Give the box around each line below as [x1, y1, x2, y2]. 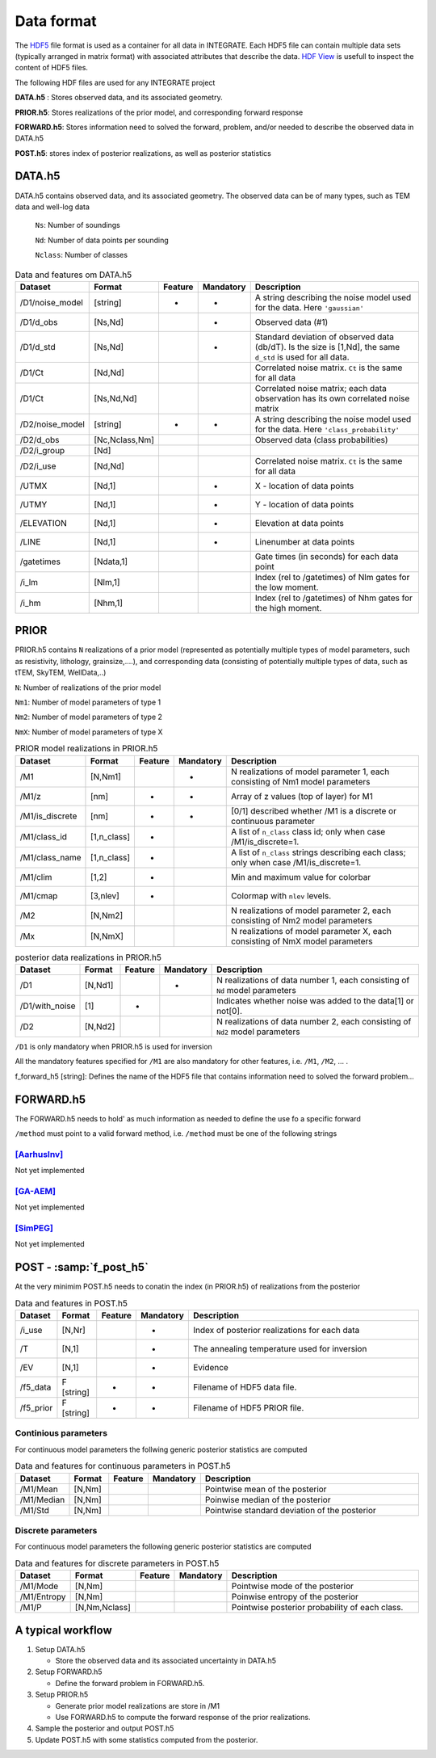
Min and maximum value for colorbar [230, 871, 371, 882]
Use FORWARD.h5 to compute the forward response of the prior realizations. [55, 1712, 311, 1722]
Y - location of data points [254, 498, 354, 510]
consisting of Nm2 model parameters [230, 915, 373, 926]
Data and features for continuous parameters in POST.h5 [15, 1461, 231, 1472]
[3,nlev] [90, 890, 120, 901]
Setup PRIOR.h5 [35, 1689, 89, 1700]
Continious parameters [15, 1428, 108, 1439]
